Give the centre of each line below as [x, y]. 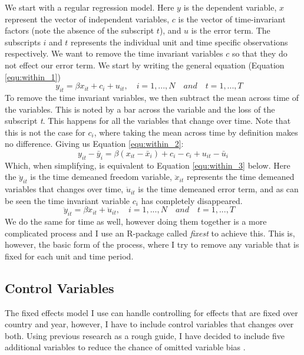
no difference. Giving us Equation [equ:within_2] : [94, 144]
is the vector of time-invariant [232, 19]
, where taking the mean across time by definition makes [196, 132]
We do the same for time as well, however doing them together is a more [136, 221]
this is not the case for [45, 132]
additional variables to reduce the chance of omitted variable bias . [125, 347]
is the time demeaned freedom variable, [101, 177]
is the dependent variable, [230, 7]
